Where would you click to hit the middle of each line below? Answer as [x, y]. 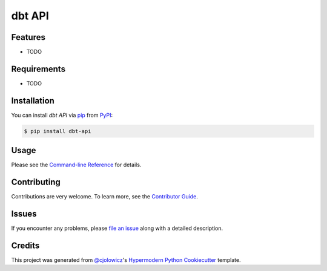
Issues [24, 214]
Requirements [38, 69]
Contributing [36, 182]
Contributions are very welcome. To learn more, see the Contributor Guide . [104, 197]
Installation [33, 101]
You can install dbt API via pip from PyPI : [62, 115]
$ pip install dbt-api [58, 131]
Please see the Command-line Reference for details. [76, 165]
